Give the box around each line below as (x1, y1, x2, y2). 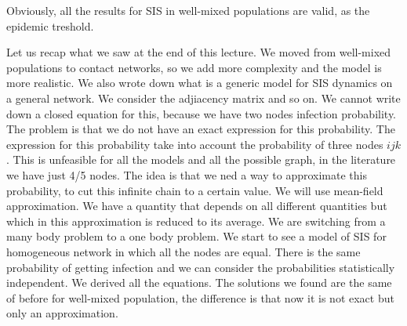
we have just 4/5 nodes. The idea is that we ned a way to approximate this (6, 166, 367, 183)
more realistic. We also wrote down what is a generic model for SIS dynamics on (6, 74, 393, 91)
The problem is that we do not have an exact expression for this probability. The (6, 121, 395, 137)
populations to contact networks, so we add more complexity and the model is (6, 59, 382, 75)
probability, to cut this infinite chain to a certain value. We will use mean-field (6, 182, 383, 198)
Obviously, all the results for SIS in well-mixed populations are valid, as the (6, 2, 370, 18)
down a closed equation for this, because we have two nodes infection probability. (6, 105, 396, 121)
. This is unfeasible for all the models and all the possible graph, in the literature (6, 151, 396, 168)
